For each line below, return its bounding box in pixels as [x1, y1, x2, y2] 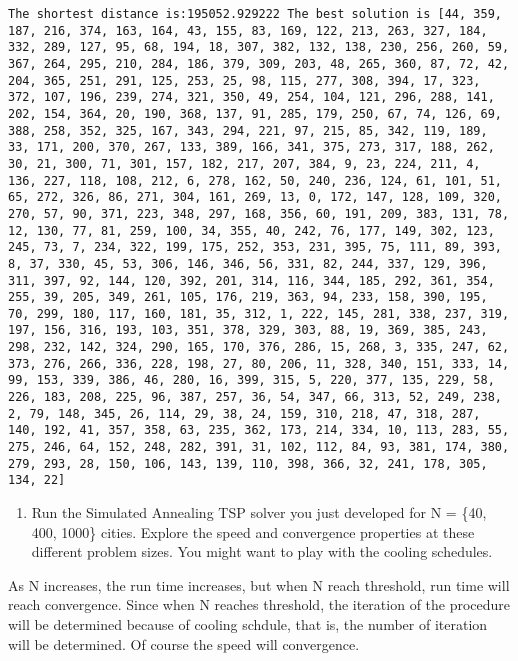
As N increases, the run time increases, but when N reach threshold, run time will [8, 574, 510, 595]
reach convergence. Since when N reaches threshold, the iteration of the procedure [8, 594, 511, 615]
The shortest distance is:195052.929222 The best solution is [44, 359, [8, 7, 502, 21]
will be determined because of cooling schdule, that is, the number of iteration [8, 614, 488, 634]
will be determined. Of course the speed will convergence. [8, 633, 360, 654]
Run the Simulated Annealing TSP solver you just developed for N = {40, [31, 502, 487, 523]
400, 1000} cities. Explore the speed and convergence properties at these [31, 521, 475, 542]
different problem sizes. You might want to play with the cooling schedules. [31, 541, 493, 562]
